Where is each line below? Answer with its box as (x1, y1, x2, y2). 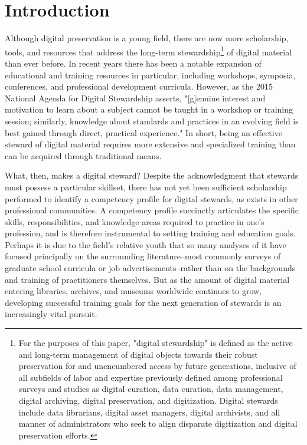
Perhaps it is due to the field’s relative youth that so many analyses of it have (5, 238, 286, 250)
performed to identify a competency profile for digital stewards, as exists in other (5, 192, 298, 205)
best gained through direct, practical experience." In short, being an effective (5, 126, 282, 139)
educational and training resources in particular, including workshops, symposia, (5, 68, 296, 81)
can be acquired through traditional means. (5, 149, 162, 161)
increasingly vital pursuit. (5, 308, 97, 320)
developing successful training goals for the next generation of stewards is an (5, 296, 282, 308)
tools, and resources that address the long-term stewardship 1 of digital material (5, 44, 292, 58)
